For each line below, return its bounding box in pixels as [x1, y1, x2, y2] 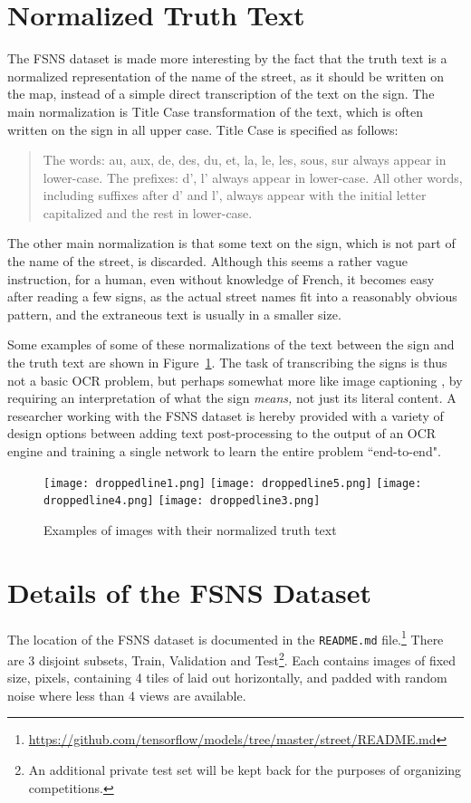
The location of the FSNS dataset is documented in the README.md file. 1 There [7, 626, 444, 648]
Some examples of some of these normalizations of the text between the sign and [7, 335, 455, 354]
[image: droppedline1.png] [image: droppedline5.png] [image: [43, 476, 422, 490]
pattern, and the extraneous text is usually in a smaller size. [7, 304, 341, 323]
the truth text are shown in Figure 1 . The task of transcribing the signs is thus [7, 353, 447, 372]
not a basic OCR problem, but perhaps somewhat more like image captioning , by [7, 370, 463, 389]
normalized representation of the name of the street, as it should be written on [7, 66, 444, 85]
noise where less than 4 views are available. [7, 685, 246, 704]
